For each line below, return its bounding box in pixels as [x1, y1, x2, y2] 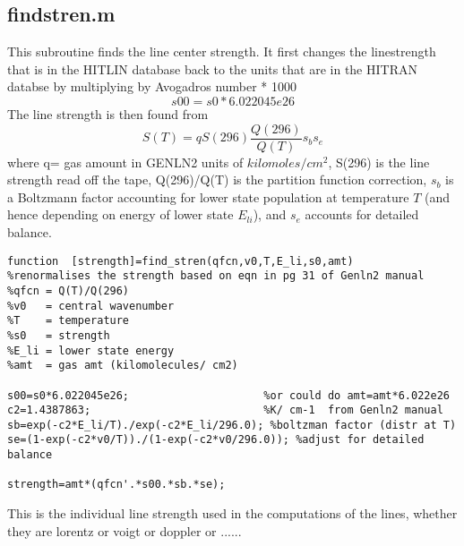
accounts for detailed [305, 205, 419, 224]
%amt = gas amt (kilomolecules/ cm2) [7, 359, 238, 372]
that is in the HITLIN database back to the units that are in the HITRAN [7, 59, 417, 78]
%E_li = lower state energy [7, 344, 175, 357]
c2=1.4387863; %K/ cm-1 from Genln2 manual [7, 404, 443, 417]
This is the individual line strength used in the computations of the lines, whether [7, 504, 458, 523]
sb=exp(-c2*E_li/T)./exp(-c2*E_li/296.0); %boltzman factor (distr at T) [7, 418, 457, 431]
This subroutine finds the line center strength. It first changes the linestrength [7, 42, 436, 61]
